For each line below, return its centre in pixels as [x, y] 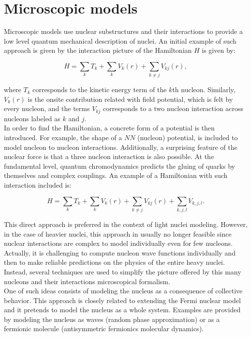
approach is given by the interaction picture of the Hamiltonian [98, 50]
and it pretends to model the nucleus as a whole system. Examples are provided [122, 310]
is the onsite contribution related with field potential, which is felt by [130, 99]
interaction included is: [38, 185]
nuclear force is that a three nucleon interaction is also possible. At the [109, 156]
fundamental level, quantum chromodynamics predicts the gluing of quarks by [119, 166]
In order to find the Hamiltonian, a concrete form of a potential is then [109, 128]
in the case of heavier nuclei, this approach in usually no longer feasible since [118, 233]
